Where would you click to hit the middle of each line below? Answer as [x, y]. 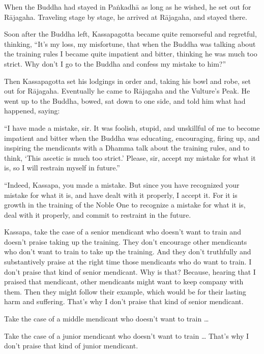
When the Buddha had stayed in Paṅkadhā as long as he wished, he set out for [128, 7]
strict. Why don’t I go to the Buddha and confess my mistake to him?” [115, 63]
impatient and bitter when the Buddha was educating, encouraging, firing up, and [132, 138]
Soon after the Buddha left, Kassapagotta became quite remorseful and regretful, [130, 34]
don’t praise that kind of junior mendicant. [71, 346]
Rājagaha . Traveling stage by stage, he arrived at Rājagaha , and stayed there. [126, 17]
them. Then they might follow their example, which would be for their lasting [125, 291]
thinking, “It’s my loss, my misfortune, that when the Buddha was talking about [130, 43]
